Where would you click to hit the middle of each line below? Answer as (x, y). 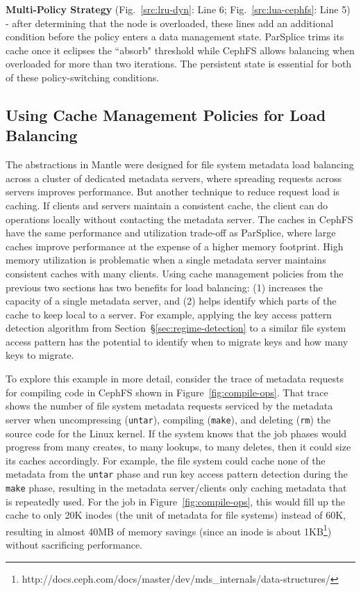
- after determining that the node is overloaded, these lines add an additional (170, 23)
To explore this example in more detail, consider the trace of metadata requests (175, 379)
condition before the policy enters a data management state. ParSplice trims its (175, 37)
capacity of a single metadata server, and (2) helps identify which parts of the (171, 301)
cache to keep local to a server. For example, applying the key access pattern (169, 314)
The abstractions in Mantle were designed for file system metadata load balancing (180, 164)
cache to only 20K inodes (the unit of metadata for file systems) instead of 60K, (176, 515)
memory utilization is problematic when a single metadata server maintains (166, 260)
